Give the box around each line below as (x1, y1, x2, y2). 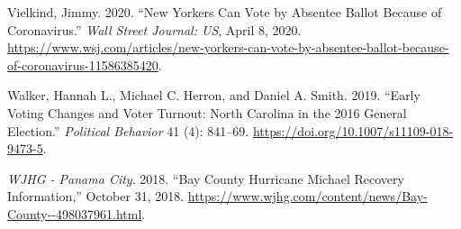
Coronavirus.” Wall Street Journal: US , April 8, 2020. (7, 20, 302, 39)
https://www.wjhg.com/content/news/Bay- (187, 187, 428, 206)
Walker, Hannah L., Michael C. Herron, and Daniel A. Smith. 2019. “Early (7, 86, 420, 105)
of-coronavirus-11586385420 (7, 55, 158, 74)
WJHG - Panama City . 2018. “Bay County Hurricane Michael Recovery (7, 169, 404, 188)
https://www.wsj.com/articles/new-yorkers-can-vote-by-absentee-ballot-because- (7, 38, 449, 57)
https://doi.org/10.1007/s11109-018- (252, 121, 454, 140)
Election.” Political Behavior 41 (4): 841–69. (7, 121, 249, 140)
